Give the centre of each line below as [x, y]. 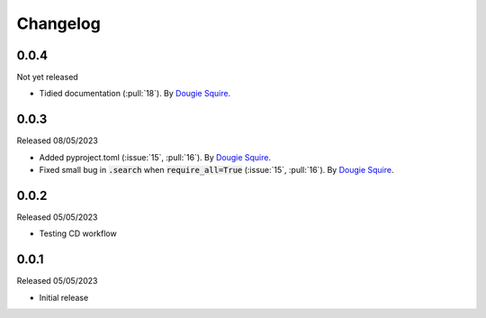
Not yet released [47, 77]
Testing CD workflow [78, 233]
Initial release [64, 297]
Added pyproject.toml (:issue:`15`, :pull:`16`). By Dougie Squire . [155, 157]
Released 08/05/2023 [57, 141]
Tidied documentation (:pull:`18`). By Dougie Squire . [135, 94]
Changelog [58, 23]
